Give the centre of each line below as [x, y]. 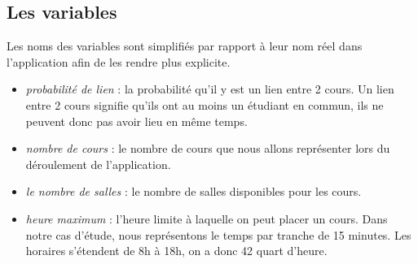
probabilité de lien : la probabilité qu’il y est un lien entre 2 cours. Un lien [210, 89]
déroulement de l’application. [98, 164]
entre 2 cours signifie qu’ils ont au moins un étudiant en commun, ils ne [205, 104]
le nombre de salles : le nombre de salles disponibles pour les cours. [194, 191]
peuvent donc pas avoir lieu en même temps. [136, 121]
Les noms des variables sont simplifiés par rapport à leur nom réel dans [185, 46]
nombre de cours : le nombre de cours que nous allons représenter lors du [208, 148]
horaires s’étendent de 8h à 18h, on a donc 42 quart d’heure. [176, 251]
